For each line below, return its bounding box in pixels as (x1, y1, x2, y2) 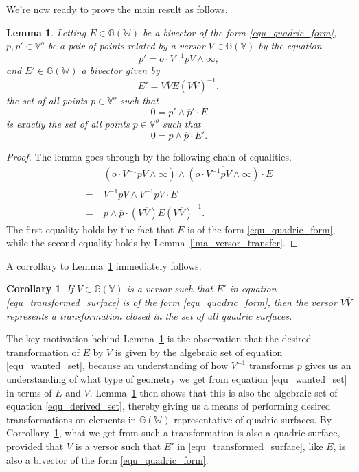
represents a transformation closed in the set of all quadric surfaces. (6, 308, 292, 322)
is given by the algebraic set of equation (115, 344, 283, 359)
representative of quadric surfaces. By (174, 412, 332, 426)
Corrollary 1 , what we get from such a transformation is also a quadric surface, (6, 425, 340, 440)
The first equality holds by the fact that (6, 222, 174, 236)
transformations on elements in (6, 412, 137, 426)
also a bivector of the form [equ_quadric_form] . (6, 452, 209, 467)
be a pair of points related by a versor (47, 38, 205, 53)
